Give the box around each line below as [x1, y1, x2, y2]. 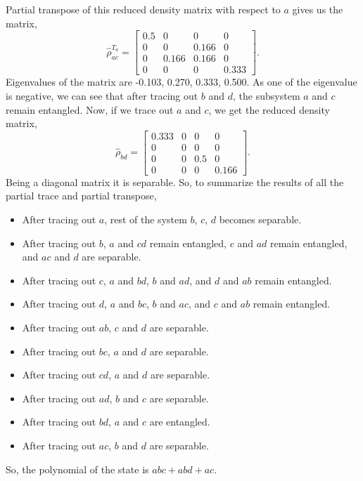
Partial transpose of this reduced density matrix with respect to [6, 2, 281, 16]
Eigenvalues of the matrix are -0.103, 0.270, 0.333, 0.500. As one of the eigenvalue [6, 74, 357, 89]
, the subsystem [233, 88, 300, 103]
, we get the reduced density [208, 102, 330, 117]
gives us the [292, 2, 343, 16]
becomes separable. [219, 212, 302, 226]
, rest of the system [104, 212, 187, 226]
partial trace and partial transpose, [6, 188, 157, 203]
